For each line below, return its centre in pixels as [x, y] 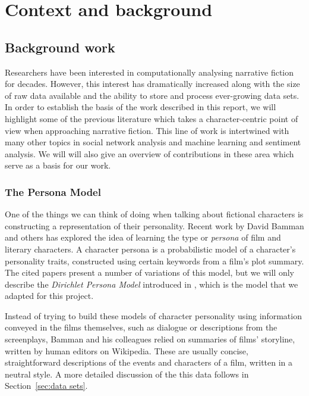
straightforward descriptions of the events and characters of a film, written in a [149, 362]
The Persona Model [53, 191]
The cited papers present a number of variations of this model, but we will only [149, 272]
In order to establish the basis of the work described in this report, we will [141, 107]
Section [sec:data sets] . [46, 386]
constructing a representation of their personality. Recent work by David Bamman [154, 225]
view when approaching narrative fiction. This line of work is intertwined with [147, 130]
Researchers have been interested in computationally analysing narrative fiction [149, 72]
